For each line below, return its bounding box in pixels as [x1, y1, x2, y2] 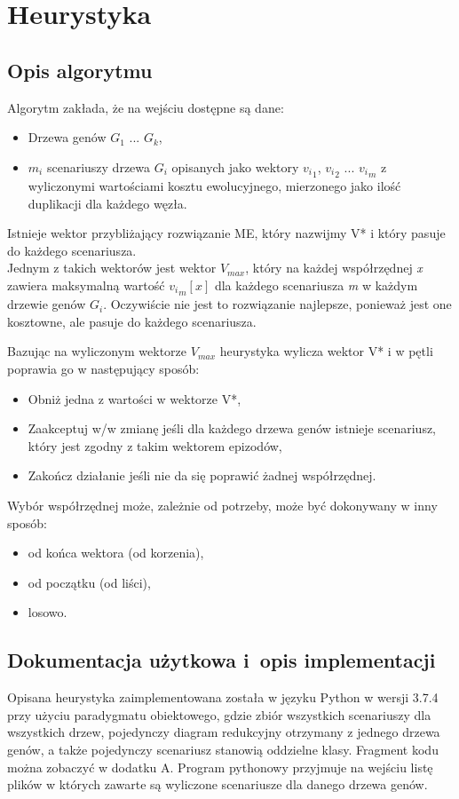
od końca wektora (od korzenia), [28, 543, 204, 562]
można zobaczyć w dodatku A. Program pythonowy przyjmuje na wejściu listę [7, 757, 433, 776]
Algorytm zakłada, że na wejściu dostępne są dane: [7, 98, 284, 116]
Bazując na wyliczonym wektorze [7, 342, 187, 360]
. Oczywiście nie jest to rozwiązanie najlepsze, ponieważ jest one [103, 295, 452, 313]
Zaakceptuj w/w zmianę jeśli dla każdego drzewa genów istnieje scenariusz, [28, 419, 437, 438]
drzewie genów [7, 295, 86, 313]
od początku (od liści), [28, 573, 151, 591]
